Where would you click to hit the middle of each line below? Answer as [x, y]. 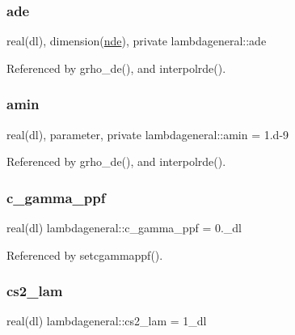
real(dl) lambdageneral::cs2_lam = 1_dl [107, 321]
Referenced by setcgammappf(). [85, 254]
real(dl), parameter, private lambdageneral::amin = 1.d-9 [148, 134]
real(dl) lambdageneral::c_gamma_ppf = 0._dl [124, 228]
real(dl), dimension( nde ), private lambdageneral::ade [137, 41]
